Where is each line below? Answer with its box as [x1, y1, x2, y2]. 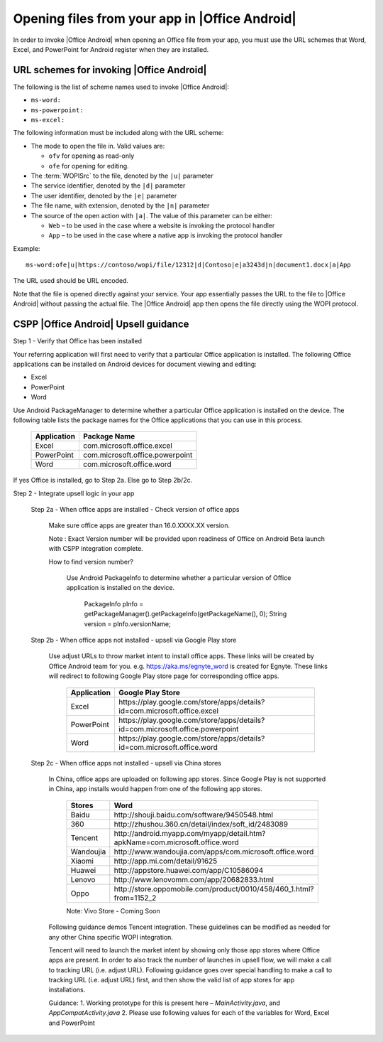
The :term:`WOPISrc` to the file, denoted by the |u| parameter [30, 171, 213, 180]
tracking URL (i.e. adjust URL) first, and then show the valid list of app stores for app [48, 976, 294, 984]
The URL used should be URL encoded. [13, 276, 129, 285]
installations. [48, 985, 86, 994]
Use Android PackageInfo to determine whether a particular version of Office [66, 574, 292, 582]
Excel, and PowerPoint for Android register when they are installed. [13, 45, 209, 53]
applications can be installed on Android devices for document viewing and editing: [13, 360, 257, 368]
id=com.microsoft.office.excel [118, 706, 219, 716]
